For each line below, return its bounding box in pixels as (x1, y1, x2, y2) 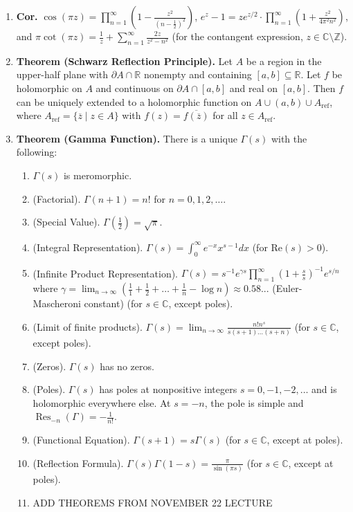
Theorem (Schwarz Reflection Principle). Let (16, 53, 233, 68)
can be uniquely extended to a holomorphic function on (16, 94, 252, 109)
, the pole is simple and (204, 395, 304, 410)
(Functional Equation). (33, 432, 130, 447)
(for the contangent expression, (172, 29, 303, 43)
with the (271, 131, 307, 145)
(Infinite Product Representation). (33, 266, 179, 280)
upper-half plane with (16, 67, 109, 82)
